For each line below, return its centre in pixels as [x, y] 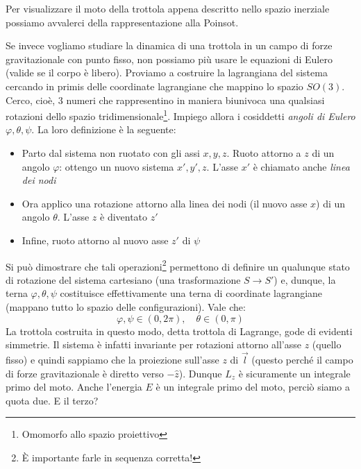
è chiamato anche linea [301, 166]
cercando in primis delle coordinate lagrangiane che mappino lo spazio [154, 86]
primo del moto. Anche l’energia [74, 387]
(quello [327, 344]
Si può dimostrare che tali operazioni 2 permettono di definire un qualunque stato [178, 265]
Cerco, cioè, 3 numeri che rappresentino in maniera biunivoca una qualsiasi [165, 100]
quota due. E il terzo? [52, 400]
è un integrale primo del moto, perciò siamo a [253, 387]
